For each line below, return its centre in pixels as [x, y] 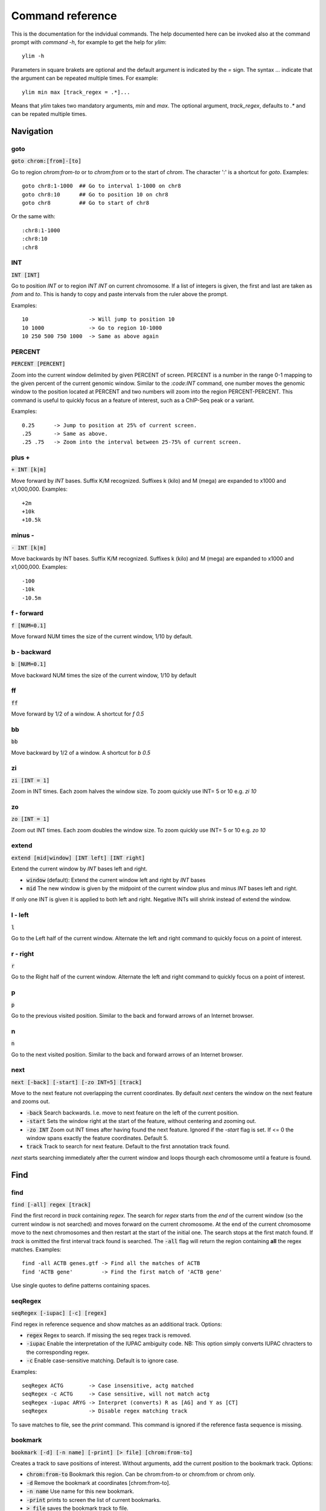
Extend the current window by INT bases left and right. [79, 869]
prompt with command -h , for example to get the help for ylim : [89, 42]
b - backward [31, 652]
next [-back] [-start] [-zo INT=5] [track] [76, 1082]
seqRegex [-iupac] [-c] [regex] [59, 1313]
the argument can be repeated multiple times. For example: [85, 78]
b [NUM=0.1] [29, 664]
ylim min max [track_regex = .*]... [76, 92]
